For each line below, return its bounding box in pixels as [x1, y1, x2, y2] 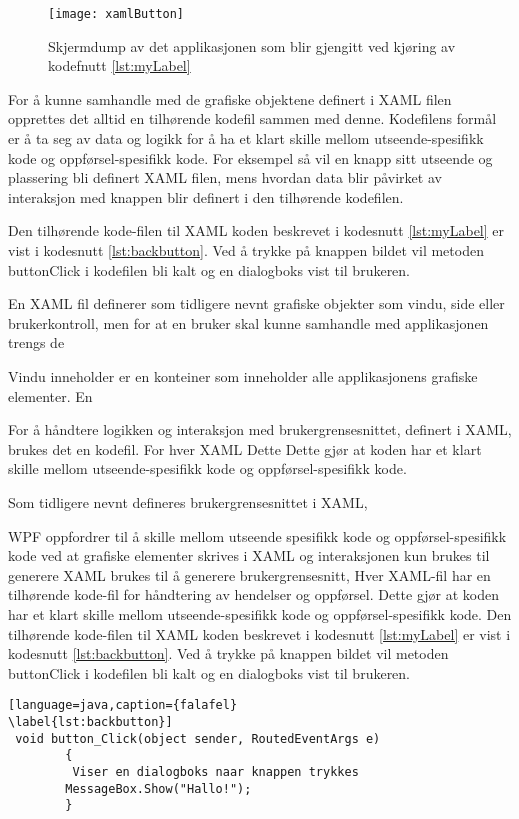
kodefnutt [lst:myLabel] [48, 55, 191, 76]
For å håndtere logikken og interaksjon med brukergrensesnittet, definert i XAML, [8, 419, 512, 440]
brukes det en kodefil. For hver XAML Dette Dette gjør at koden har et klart [8, 438, 482, 459]
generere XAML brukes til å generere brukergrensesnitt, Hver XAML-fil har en [8, 564, 491, 585]
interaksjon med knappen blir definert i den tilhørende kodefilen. [8, 186, 404, 207]
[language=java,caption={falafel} [8, 698, 238, 713]
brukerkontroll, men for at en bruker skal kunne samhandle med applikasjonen [8, 312, 489, 333]
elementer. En [8, 385, 93, 406]
